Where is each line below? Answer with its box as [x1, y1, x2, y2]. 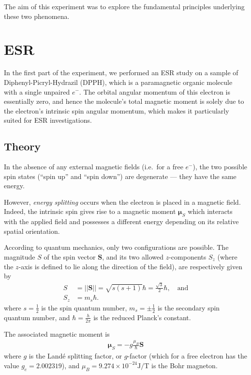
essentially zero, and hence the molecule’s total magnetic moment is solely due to [4, 96, 244, 106]
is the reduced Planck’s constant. [93, 312, 191, 322]
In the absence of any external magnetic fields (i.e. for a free [4, 162, 183, 172]
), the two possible [192, 162, 248, 172]
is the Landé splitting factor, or [29, 351, 122, 361]
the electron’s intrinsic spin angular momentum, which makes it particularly [4, 105, 229, 115]
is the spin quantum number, [41, 302, 127, 312]
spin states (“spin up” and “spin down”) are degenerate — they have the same [4, 171, 236, 181]
